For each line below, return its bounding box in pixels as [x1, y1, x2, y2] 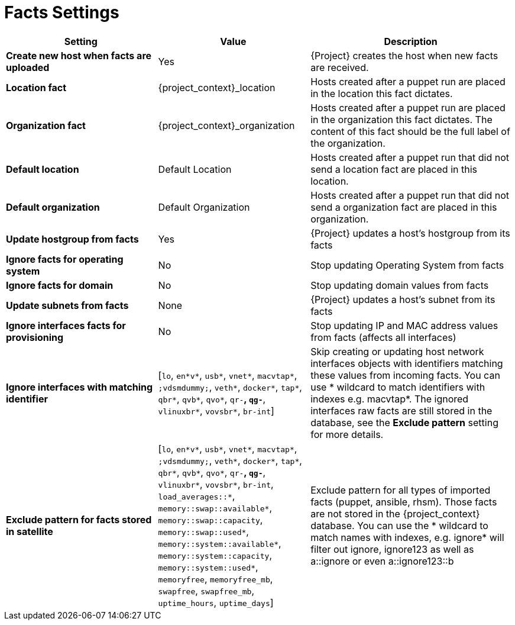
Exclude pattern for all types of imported [310, 484, 491, 496]
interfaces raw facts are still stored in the [310, 404, 493, 417]
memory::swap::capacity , [158, 513, 263, 526]
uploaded [6, 61, 50, 73]
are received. [310, 61, 369, 73]
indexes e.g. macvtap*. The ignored [310, 392, 469, 405]
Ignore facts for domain [6, 279, 114, 291]
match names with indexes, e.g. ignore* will [310, 531, 504, 543]
